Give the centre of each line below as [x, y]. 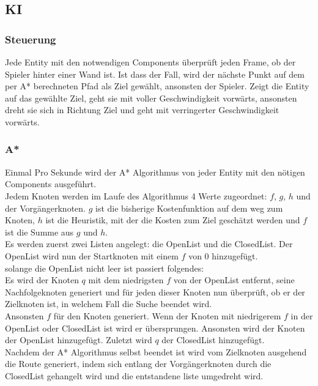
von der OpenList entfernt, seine [234, 280]
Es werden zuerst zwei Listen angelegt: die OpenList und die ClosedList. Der [149, 244]
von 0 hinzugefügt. [223, 255]
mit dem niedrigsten [126, 280]
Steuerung [31, 39]
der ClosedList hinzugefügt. [213, 340]
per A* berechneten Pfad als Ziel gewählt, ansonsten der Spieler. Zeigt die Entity [157, 86]
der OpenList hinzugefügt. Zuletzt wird [79, 340]
